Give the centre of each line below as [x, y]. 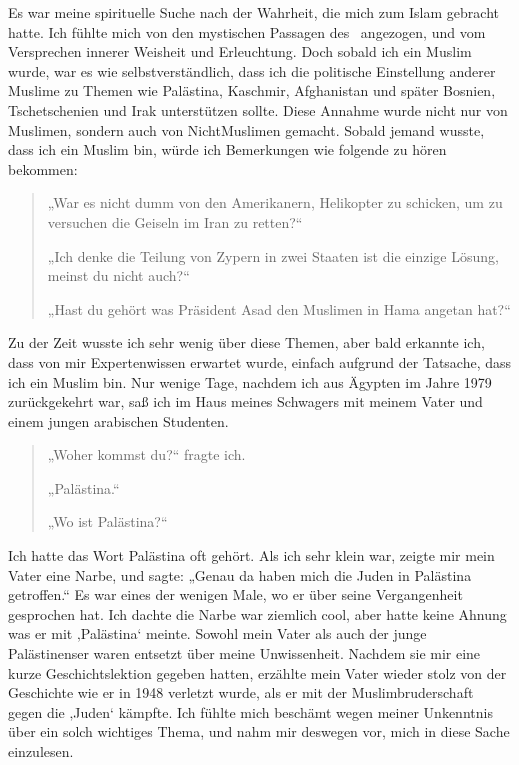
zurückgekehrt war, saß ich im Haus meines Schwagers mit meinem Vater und [245, 401]
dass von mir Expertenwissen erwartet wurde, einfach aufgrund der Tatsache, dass [260, 361]
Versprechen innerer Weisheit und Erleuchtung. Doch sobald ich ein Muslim [240, 51]
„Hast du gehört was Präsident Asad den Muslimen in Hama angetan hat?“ [279, 308]
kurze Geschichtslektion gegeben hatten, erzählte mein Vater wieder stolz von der [257, 672]
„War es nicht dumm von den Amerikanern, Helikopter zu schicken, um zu [275, 202]
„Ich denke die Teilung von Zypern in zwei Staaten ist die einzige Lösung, [273, 255]
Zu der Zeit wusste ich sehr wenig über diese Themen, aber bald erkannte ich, [246, 342]
